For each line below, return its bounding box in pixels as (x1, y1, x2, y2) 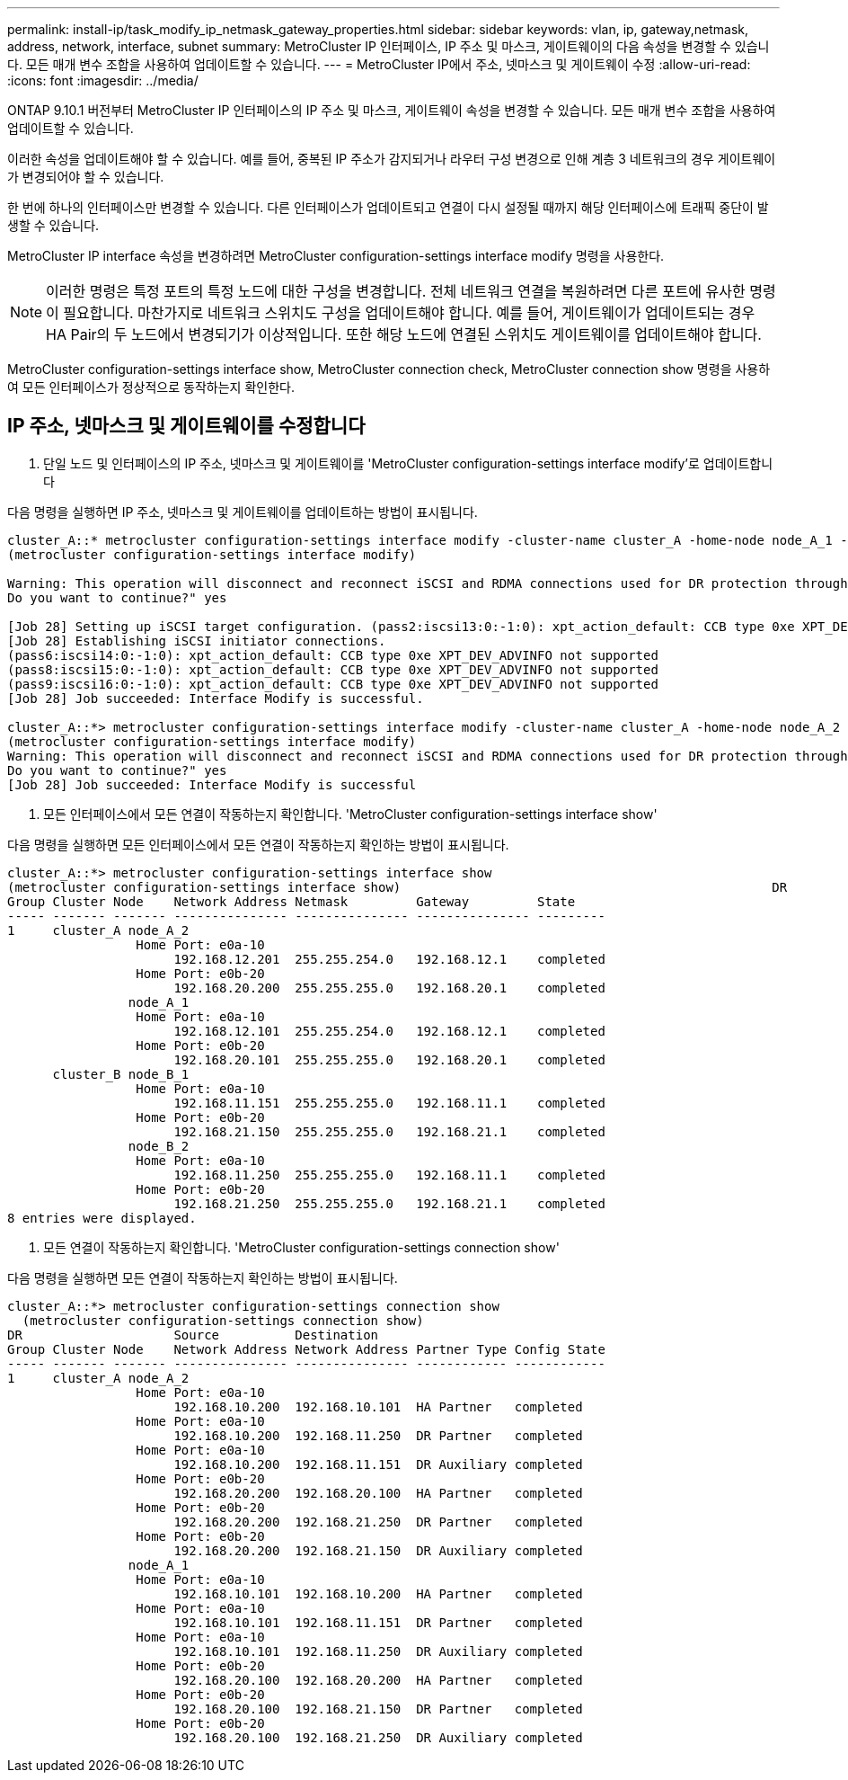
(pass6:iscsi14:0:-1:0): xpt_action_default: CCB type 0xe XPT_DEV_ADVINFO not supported (7, 647, 658, 663)
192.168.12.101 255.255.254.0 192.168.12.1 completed (173, 1023, 605, 1038)
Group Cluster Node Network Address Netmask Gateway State (7, 894, 576, 909)
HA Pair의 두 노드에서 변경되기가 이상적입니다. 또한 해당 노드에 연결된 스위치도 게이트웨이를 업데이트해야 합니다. (46, 325, 762, 343)
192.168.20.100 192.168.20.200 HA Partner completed (173, 1672, 583, 1687)
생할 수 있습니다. (7, 218, 100, 233)
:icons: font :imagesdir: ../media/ (7, 73, 199, 88)
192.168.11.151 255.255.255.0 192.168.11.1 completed (173, 1095, 605, 1110)
